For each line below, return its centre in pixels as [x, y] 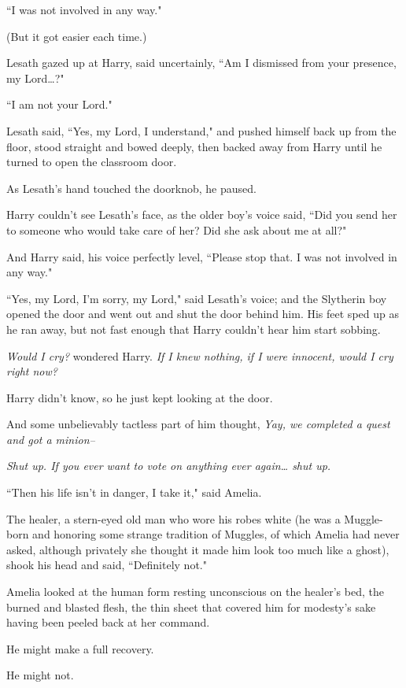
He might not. [40, 675]
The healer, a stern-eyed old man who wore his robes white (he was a [173, 518]
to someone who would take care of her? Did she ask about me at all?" [177, 229]
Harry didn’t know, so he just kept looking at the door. [140, 397]
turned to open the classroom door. [92, 162]
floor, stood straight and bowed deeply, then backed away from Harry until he [194, 146]
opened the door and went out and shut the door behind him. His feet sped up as [203, 314]
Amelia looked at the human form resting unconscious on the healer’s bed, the [195, 592]
